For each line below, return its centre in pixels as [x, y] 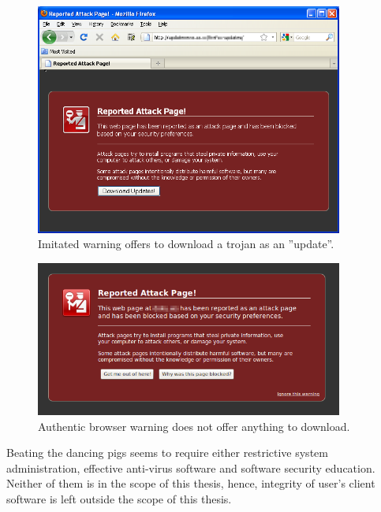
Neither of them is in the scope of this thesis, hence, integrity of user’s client [191, 483]
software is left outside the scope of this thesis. [119, 499]
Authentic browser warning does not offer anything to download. [194, 426]
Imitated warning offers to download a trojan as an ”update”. [186, 244]
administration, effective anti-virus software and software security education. [191, 467]
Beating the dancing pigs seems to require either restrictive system [167, 453]
